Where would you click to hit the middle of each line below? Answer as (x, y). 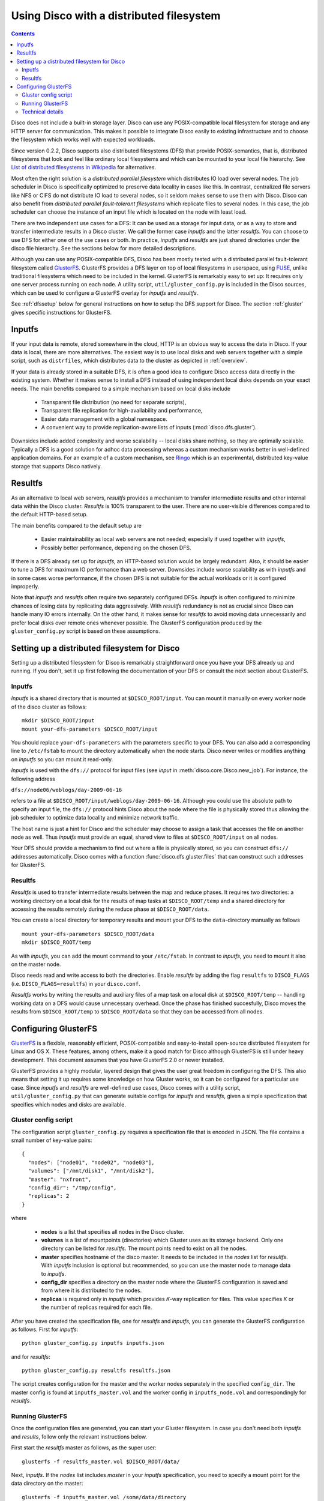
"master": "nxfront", (60, 1179)
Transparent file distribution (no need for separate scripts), (114, 402)
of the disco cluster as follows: (49, 707)
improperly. (25, 587)
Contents (23, 34)
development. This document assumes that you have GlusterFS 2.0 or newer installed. (118, 1060)
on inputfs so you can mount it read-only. (62, 759)
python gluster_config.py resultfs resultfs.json (96, 1371)
